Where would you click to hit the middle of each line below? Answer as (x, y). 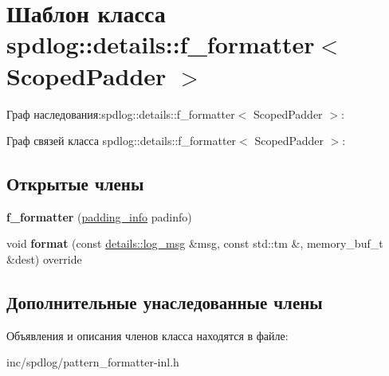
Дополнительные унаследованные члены (165, 302)
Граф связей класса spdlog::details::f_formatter (122, 141)
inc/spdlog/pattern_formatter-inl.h (93, 362)
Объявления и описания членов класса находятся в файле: (147, 335)
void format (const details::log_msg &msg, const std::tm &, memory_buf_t (195, 243)
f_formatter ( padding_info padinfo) (99, 216)
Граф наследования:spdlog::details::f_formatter (121, 114)
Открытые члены (75, 184)
